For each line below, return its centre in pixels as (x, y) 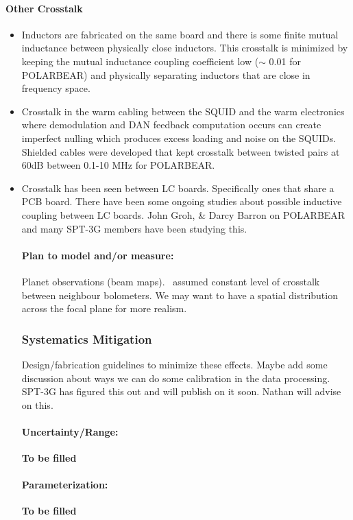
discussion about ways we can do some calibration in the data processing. (176, 378)
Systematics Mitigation (87, 339)
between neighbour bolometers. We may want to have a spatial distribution (180, 295)
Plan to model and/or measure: (98, 255)
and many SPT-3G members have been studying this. (134, 228)
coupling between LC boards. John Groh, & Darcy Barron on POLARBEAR (183, 214)
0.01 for (285, 61)
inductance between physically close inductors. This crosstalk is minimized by (185, 48)
